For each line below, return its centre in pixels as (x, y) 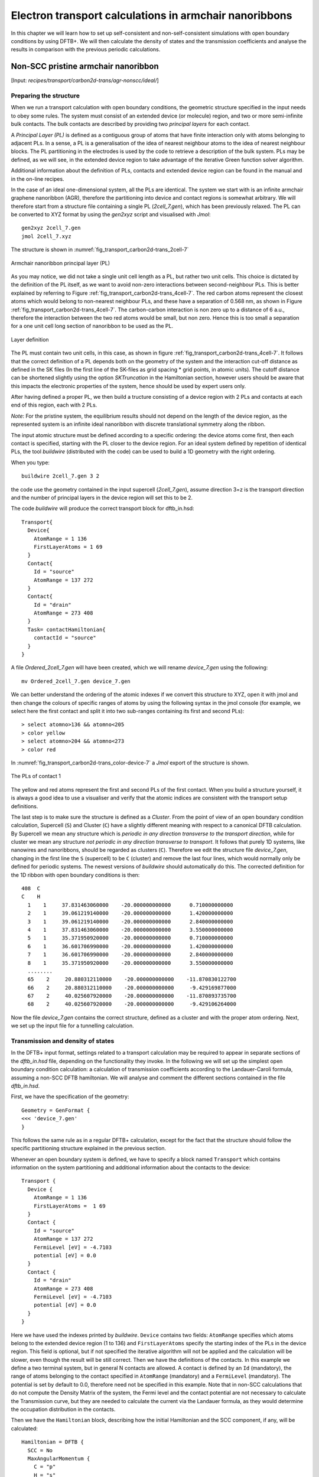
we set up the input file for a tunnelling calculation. (72, 1026)
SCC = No (40, 1450)
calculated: (25, 1428)
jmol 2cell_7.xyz (46, 236)
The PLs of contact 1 (36, 776)
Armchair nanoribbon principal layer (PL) (61, 263)
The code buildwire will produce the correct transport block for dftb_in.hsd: (102, 509)
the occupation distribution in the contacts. (63, 1410)
